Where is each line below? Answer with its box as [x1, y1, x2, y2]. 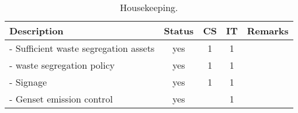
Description [9, 24, 64, 37]
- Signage [9, 75, 47, 89]
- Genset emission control [9, 92, 113, 105]
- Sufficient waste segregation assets [9, 41, 155, 55]
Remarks [247, 24, 289, 37]
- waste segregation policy [9, 58, 115, 72]
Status [164, 24, 194, 37]
